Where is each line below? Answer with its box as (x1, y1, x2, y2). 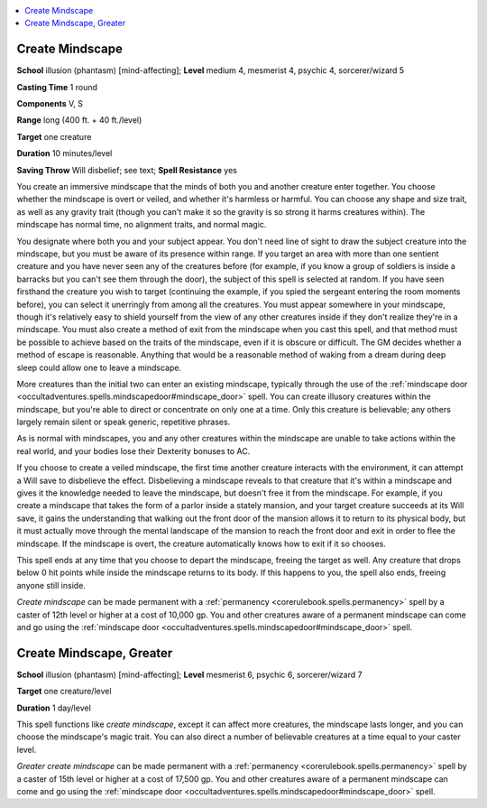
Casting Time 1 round (16, 81, 98, 92)
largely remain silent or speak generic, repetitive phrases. (16, 416, 231, 428)
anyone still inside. (16, 580, 86, 590)
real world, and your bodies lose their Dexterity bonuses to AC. (16, 445, 251, 456)
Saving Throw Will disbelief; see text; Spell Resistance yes (16, 164, 238, 175)
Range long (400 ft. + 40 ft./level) (16, 115, 142, 125)
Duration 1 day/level (16, 702, 92, 713)
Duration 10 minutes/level (16, 148, 113, 159)
